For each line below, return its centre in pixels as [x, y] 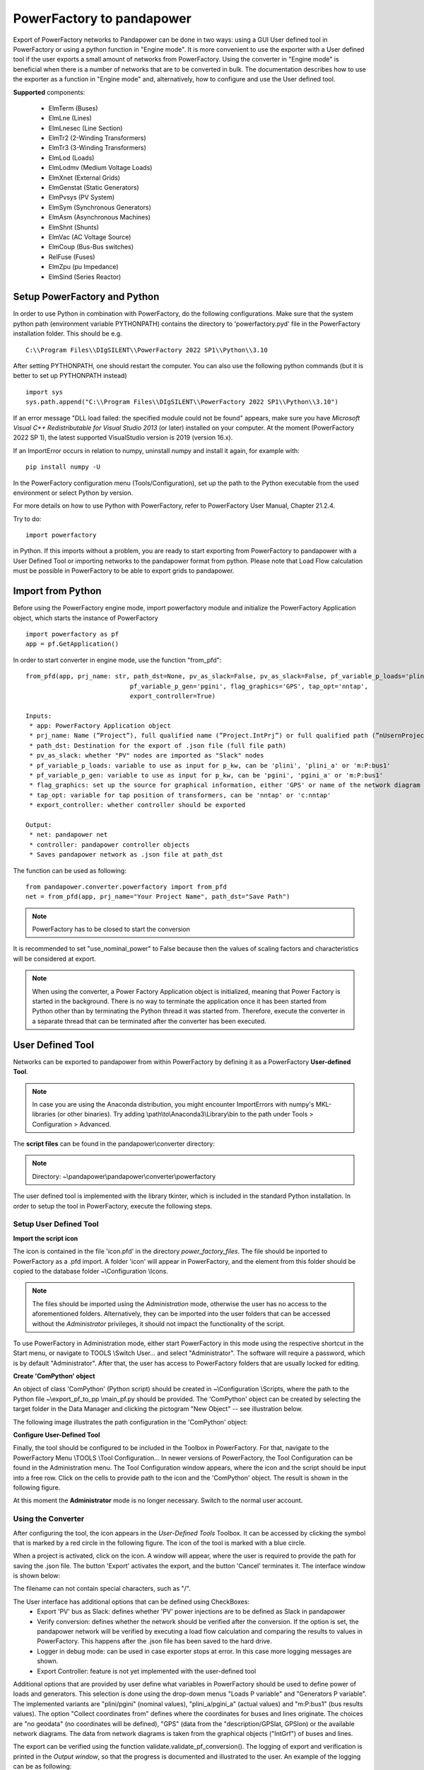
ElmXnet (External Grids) [84, 178]
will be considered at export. [55, 959]
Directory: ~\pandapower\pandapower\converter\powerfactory [124, 1176]
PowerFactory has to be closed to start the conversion [111, 929]
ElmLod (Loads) [71, 158]
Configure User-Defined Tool [57, 1435]
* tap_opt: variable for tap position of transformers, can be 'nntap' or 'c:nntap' [180, 795]
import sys [45, 392]
